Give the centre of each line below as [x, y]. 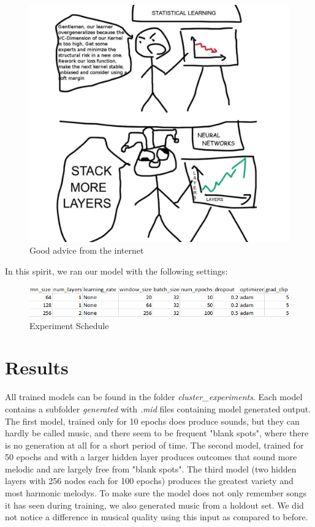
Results [37, 367]
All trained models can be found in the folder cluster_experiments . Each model [154, 397]
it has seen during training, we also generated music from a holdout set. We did [154, 505]
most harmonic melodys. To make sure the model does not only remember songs [156, 493]
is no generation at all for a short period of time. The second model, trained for [154, 445]
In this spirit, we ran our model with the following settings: [116, 271]
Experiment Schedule [69, 325]
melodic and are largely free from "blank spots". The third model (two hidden [151, 468]
